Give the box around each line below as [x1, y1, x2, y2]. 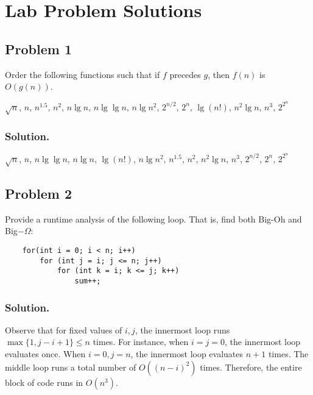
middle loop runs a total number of [5, 360, 136, 373]
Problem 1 [5, 39, 72, 58]
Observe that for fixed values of [5, 323, 122, 336]
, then [208, 68, 230, 80]
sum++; [74, 277, 101, 285]
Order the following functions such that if [5, 68, 160, 80]
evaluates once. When [5, 347, 86, 360]
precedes [169, 68, 201, 80]
